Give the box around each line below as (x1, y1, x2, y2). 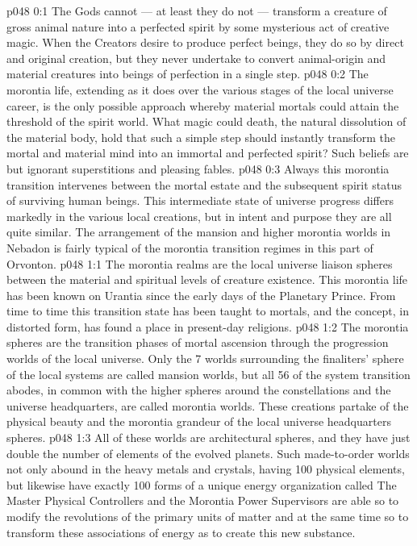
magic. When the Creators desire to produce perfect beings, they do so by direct (6, 34, 404, 51)
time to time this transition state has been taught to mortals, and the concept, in (6, 302, 410, 319)
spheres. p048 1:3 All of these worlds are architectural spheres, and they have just (6, 429, 411, 446)
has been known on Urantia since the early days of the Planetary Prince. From (6, 286, 396, 303)
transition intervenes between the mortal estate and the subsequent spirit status (6, 176, 402, 193)
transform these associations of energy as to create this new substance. (6, 523, 356, 540)
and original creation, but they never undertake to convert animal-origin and (6, 49, 386, 66)
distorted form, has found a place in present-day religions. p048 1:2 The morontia (6, 318, 409, 335)
